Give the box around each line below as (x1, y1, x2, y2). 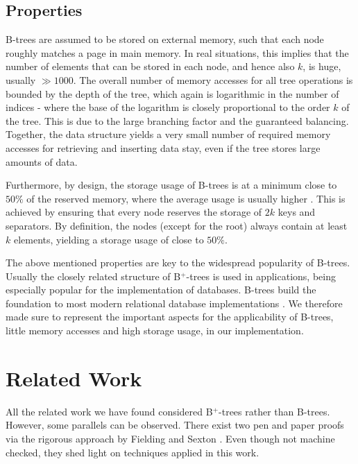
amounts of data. (6, 154, 78, 169)
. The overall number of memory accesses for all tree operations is (73, 72, 353, 87)
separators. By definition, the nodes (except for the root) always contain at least (6, 218, 348, 232)
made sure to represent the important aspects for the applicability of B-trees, (6, 309, 334, 324)
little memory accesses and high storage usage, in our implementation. (6, 323, 304, 338)
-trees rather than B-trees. (219, 404, 330, 418)
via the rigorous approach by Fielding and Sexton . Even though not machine (6, 431, 335, 445)
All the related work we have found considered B (6, 404, 213, 418)
